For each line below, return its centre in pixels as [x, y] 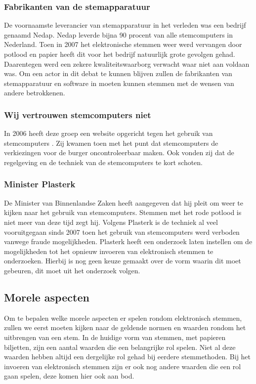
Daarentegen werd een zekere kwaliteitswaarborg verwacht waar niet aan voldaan [127, 64]
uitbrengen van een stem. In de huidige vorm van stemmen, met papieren [115, 337]
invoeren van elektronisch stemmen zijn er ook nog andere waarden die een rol [123, 366]
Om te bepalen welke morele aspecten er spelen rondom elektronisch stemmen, [123, 318]
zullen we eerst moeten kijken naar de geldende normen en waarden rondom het [125, 327]
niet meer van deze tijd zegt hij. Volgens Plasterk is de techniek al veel [111, 222]
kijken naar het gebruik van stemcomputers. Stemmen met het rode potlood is [123, 212]
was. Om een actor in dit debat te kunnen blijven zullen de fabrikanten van [118, 73]
